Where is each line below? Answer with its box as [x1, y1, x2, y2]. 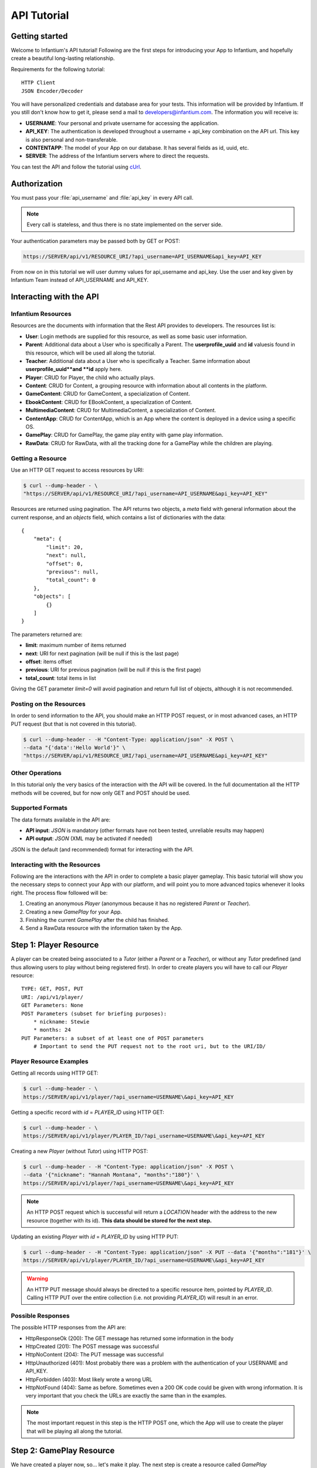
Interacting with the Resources [11, 860, 101, 868]
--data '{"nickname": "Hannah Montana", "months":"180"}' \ [23, 1171, 200, 1179]
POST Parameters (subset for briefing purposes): [21, 1010, 167, 1017]
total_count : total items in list [25, 674, 96, 681]
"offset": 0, [46, 560, 83, 567]
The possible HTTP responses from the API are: [11, 1324, 126, 1331]
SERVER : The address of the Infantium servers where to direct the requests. [25, 153, 210, 160]
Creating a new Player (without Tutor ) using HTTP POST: [11, 1148, 148, 1155]
